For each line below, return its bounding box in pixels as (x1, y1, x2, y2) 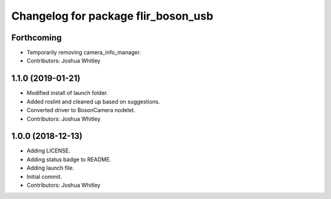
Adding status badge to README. (26, 156, 112, 163)
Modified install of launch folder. (26, 89, 108, 97)
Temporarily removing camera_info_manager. (26, 49, 141, 56)
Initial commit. (26, 173, 63, 180)
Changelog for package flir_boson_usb (11, 9, 214, 23)
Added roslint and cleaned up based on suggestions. (26, 98, 161, 105)
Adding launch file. (26, 164, 75, 171)
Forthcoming (11, 32, 62, 43)
